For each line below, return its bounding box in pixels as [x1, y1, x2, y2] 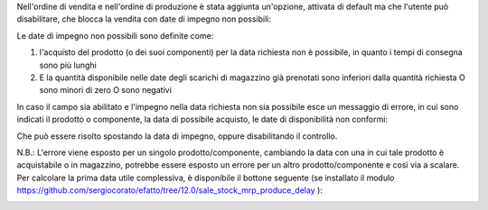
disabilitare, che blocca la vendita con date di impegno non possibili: [16, 14, 271, 24]
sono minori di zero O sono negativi [39, 85, 172, 96]
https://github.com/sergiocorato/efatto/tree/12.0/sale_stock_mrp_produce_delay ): [16, 185, 323, 196]
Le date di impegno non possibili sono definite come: [16, 30, 214, 41]
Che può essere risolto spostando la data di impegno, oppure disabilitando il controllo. [16, 131, 338, 142]
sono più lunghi [39, 59, 97, 70]
